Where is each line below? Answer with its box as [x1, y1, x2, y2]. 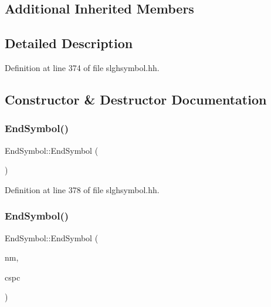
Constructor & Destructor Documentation [5, 90, 267, 108]
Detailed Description [5, 34, 133, 52]
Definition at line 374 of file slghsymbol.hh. [5, 61, 160, 73]
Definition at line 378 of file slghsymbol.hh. [5, 183, 160, 195]
